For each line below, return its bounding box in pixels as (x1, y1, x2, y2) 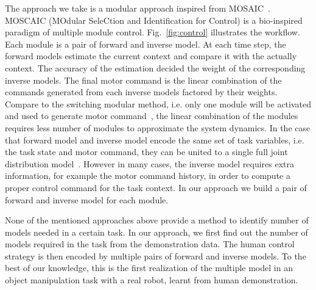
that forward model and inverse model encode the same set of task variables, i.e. (5, 133, 304, 146)
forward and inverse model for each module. (5, 193, 169, 206)
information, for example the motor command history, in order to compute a (5, 169, 290, 182)
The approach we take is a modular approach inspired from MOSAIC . (5, 2, 270, 14)
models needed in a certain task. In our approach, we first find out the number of (5, 225, 308, 238)
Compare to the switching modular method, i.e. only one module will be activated (5, 97, 311, 110)
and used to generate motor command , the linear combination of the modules (5, 109, 298, 122)
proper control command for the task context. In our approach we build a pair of (5, 181, 307, 194)
